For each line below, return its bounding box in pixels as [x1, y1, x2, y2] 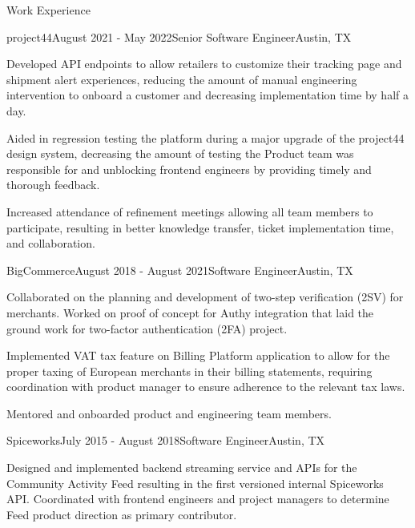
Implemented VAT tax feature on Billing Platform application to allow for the [6, 347, 390, 364]
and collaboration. [6, 235, 95, 252]
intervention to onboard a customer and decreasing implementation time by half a [6, 87, 409, 103]
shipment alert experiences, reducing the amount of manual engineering [6, 71, 357, 87]
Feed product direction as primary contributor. [6, 506, 237, 522]
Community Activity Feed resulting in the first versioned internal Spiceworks [6, 474, 384, 491]
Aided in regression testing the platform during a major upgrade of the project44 [6, 129, 405, 146]
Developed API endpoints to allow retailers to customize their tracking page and [6, 55, 402, 72]
